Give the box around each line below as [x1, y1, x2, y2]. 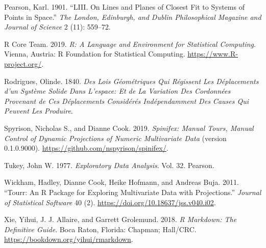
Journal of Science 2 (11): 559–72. [4, 21, 111, 32]
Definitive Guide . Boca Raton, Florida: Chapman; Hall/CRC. [4, 224, 197, 234]
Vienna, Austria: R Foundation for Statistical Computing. [4, 48, 185, 59]
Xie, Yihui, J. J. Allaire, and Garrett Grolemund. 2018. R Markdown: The [4, 214, 237, 225]
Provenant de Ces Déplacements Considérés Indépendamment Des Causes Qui [4, 95, 249, 106]
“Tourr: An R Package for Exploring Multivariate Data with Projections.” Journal [4, 186, 261, 197]
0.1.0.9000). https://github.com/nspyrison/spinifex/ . [4, 143, 168, 153]
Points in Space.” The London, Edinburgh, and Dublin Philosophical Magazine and [4, 11, 261, 22]
